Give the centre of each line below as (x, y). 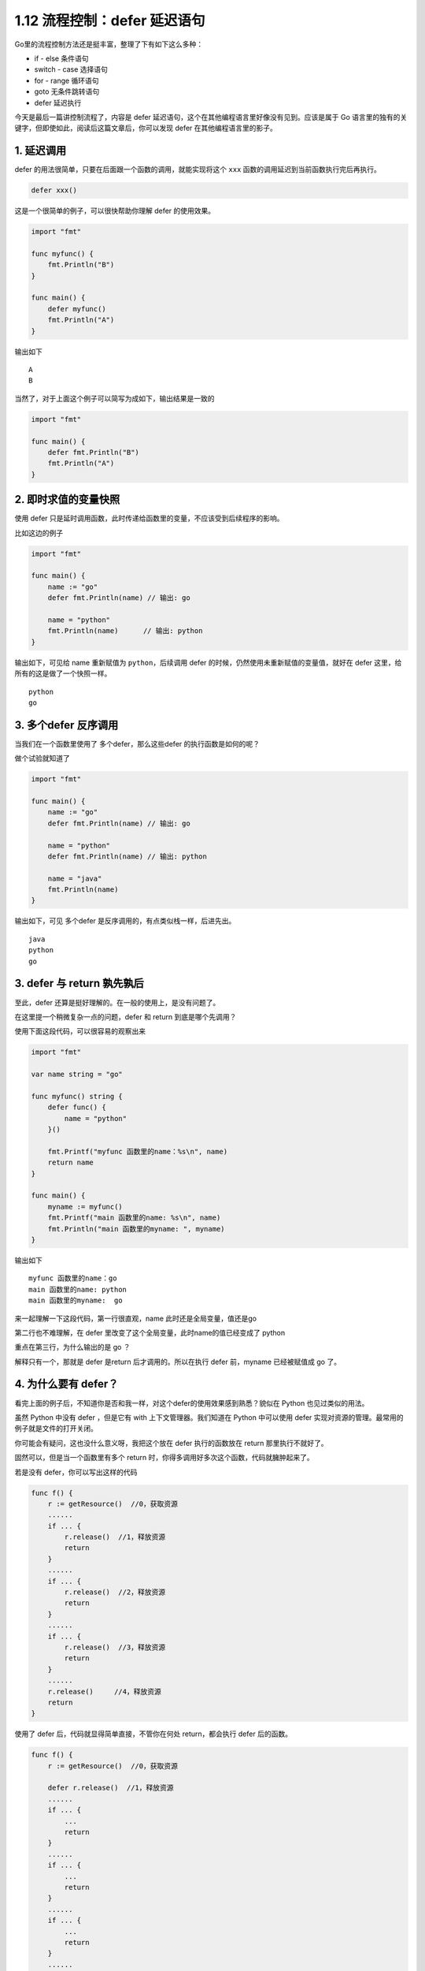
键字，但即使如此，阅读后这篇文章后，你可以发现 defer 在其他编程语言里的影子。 (146, 128)
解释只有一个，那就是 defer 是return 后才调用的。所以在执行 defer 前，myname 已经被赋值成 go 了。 (178, 1362)
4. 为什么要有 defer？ (67, 1384)
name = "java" (75, 878)
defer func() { (77, 1107)
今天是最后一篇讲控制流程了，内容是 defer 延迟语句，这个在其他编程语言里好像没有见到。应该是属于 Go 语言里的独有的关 (211, 117)
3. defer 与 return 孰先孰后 (79, 984)
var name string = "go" (77, 1075)
